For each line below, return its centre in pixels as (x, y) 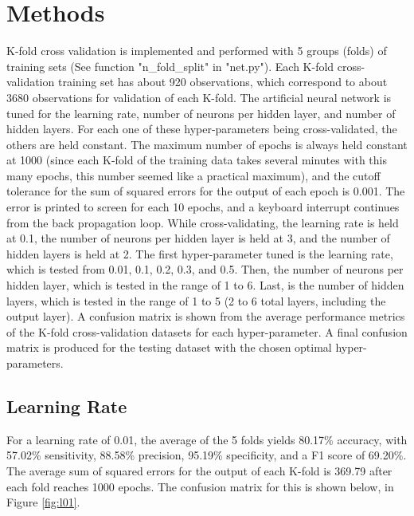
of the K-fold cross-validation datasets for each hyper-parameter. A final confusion (207, 331)
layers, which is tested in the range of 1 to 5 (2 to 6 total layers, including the (196, 300)
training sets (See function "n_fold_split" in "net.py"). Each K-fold (170, 66)
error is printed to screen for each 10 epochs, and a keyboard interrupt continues (203, 207)
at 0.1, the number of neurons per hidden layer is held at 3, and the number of (198, 238)
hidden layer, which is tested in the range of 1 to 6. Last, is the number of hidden (205, 285)
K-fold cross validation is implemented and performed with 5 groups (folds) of (197, 51)
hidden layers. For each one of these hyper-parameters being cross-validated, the (202, 129)
